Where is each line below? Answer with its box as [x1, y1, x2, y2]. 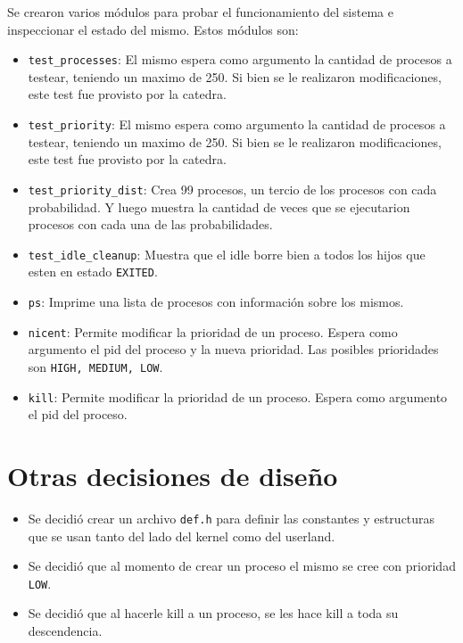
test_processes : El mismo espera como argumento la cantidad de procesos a [28, 50, 452, 69]
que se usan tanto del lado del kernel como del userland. [28, 526, 335, 545]
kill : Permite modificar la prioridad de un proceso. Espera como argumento [28, 387, 448, 406]
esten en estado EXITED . [28, 262, 158, 281]
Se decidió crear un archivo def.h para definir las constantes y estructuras [28, 508, 435, 527]
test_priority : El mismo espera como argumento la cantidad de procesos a [28, 115, 446, 134]
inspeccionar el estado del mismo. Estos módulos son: [7, 20, 299, 38]
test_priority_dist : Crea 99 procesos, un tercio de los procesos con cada [28, 179, 437, 198]
